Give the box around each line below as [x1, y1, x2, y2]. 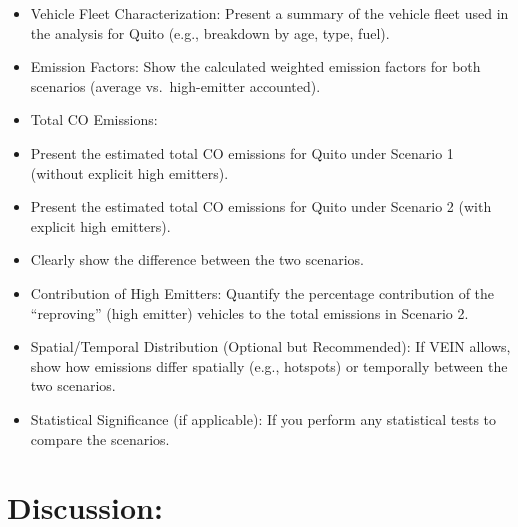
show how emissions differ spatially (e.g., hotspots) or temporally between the [30, 355, 508, 376]
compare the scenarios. [30, 428, 170, 449]
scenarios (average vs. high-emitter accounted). [30, 75, 321, 96]
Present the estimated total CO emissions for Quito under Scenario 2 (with [30, 196, 492, 217]
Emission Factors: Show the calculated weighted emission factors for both [30, 56, 481, 77]
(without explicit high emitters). [30, 162, 229, 183]
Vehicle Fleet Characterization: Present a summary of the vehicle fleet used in [30, 3, 509, 23]
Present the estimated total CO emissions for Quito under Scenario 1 [30, 142, 454, 163]
